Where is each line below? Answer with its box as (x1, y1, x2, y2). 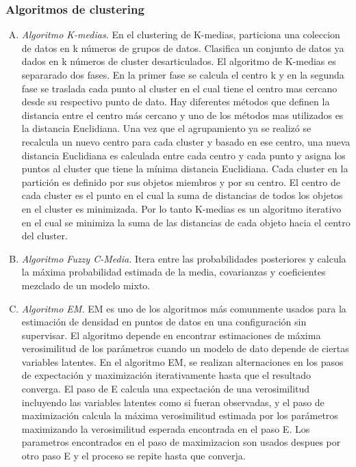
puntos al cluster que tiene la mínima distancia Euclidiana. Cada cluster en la (21, 161, 348, 176)
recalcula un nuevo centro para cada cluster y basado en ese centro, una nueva (21, 134, 351, 148)
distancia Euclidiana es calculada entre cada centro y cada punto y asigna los (21, 148, 346, 162)
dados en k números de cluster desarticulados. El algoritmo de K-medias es (21, 54, 336, 68)
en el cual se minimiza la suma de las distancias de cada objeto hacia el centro (21, 215, 351, 229)
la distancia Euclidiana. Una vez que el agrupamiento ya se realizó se (21, 121, 311, 135)
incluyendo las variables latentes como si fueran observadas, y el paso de (21, 395, 325, 409)
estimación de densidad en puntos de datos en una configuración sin (21, 315, 307, 329)
